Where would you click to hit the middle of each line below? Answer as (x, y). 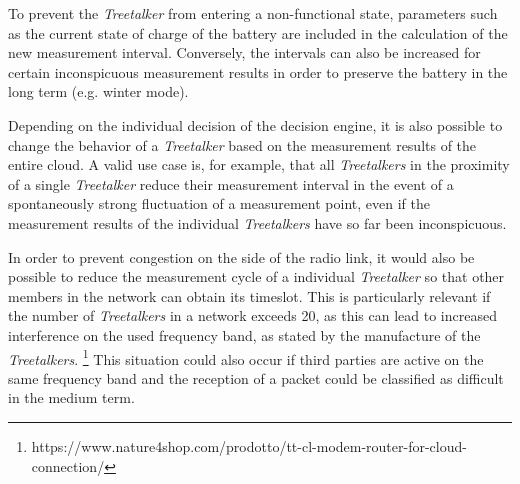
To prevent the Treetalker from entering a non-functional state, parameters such (253, 13)
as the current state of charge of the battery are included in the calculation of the (258, 32)
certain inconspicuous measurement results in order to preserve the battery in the (258, 71)
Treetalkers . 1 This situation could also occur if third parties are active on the (246, 357)
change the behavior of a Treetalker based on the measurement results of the (242, 144)
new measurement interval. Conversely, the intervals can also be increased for (244, 52)
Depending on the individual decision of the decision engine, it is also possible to (255, 124)
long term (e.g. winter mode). (98, 91)
